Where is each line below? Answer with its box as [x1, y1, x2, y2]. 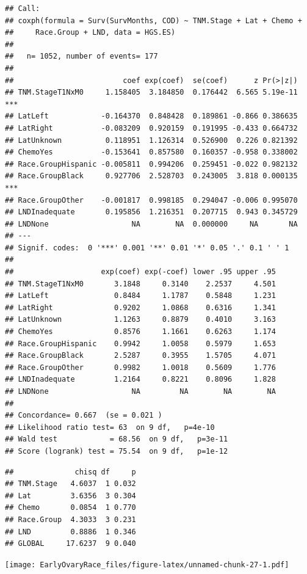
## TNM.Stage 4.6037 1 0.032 [5, 479, 136, 489]
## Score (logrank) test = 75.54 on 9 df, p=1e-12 [5, 446, 228, 456]
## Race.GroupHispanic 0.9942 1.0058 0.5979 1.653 [5, 339, 276, 348]
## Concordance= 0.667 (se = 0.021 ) [5, 411, 162, 420]
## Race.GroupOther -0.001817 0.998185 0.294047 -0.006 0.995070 [5, 195, 298, 205]
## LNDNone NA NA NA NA [5, 387, 276, 396]
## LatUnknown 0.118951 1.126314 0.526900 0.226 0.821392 [5, 136, 298, 145]
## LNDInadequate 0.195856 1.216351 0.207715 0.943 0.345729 [5, 208, 298, 217]
